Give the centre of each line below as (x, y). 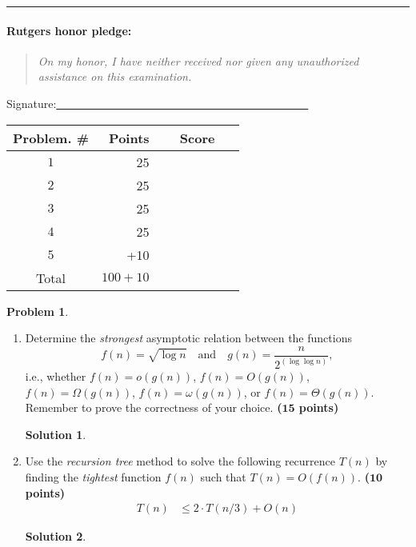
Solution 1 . (56, 434)
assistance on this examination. (115, 76)
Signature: (32, 103)
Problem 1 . (38, 311)
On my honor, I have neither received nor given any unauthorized (198, 60)
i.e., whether (56, 376)
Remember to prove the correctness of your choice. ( (154, 407)
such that (223, 477)
